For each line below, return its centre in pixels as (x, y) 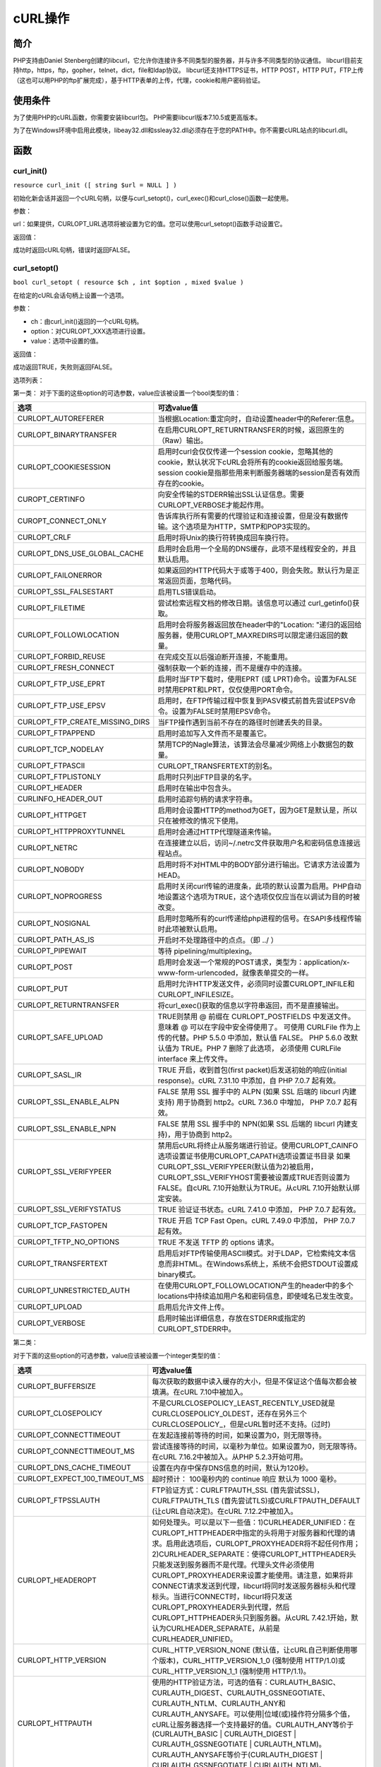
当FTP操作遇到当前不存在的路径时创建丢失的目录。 (242, 722)
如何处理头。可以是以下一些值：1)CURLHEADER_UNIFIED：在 (254, 1522)
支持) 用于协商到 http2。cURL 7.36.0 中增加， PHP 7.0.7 (250, 1103)
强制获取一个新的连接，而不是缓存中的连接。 (232, 668)
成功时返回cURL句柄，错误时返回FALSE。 (73, 250)
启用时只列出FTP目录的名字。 (207, 777)
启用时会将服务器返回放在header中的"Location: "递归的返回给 (260, 625)
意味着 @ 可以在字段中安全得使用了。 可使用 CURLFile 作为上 (259, 1027)
